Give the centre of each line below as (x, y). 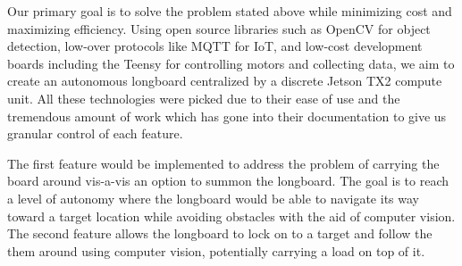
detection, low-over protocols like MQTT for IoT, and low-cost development (215, 46)
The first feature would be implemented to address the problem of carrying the (223, 163)
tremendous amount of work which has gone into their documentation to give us (227, 116)
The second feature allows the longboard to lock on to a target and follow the (220, 233)
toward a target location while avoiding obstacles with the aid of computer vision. (231, 216)
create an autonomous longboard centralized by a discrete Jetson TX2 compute (225, 81)
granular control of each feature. (95, 133)
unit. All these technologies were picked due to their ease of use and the (204, 98)
